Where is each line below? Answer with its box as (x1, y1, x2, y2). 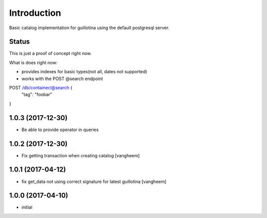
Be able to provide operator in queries (21, 127, 99, 132)
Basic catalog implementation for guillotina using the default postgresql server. (9, 25, 170, 31)
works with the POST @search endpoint (21, 76, 103, 82)
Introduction (9, 7, 61, 18)
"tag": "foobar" (21, 91, 52, 97)
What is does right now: (9, 59, 58, 65)
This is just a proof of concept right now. (9, 50, 92, 56)
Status (9, 38, 30, 46)
